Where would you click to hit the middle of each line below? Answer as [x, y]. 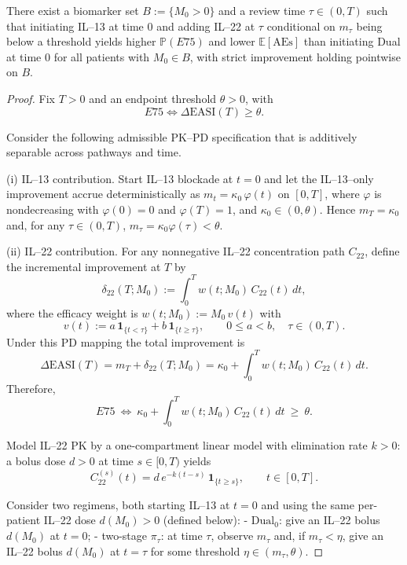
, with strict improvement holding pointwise [295, 56]
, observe [232, 536]
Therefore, [31, 388]
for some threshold [195, 550]
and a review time [262, 10]
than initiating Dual [352, 41]
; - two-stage [117, 536]
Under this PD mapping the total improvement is [126, 341]
